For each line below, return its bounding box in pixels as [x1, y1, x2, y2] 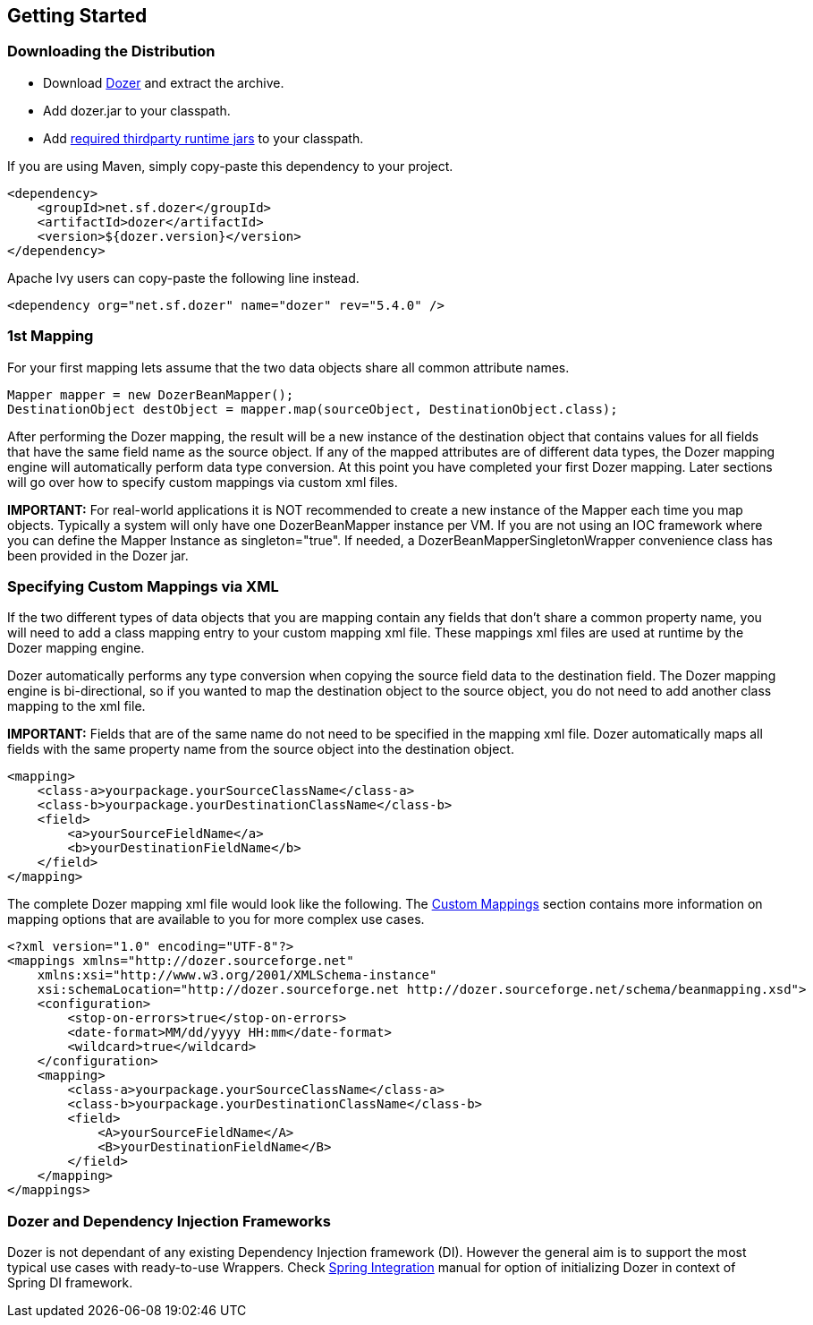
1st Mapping [7, 327, 94, 346]
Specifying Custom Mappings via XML [7, 577, 279, 595]
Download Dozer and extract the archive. [43, 74, 284, 90]
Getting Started [7, 4, 148, 27]
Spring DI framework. [7, 1275, 133, 1291]
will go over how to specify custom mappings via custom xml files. [7, 474, 398, 490]
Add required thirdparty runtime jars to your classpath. [43, 130, 364, 146]
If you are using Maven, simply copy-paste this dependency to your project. [7, 158, 453, 174]
